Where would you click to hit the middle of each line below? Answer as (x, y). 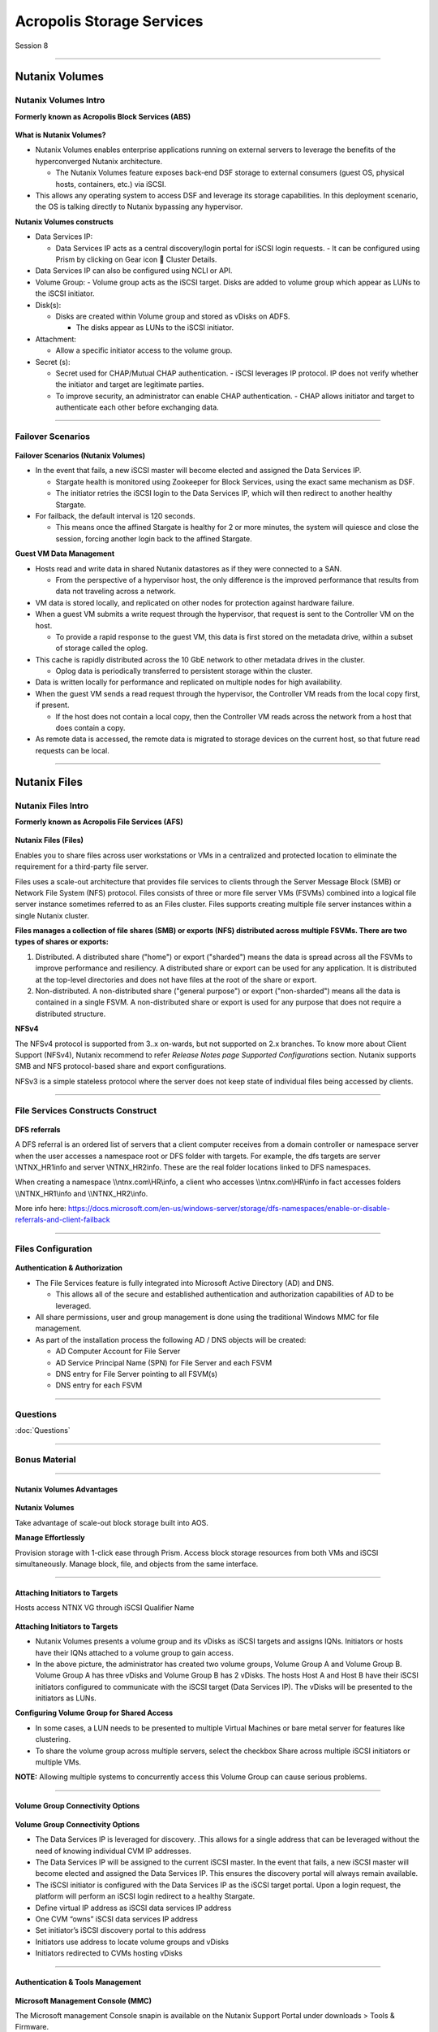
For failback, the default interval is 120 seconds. (115, 515)
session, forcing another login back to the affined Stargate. (154, 538)
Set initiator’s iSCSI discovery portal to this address (121, 1930)
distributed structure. (71, 1014)
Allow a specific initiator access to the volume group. (144, 350)
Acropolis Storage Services (109, 21)
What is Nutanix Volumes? (60, 135)
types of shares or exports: (62, 942)
